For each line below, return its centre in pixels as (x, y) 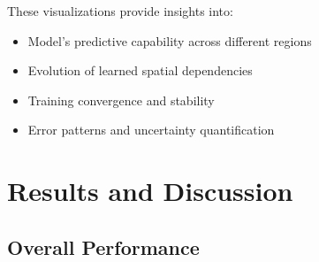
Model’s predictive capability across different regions (170, 40)
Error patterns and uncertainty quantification (151, 130)
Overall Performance (103, 247)
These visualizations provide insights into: (120, 11)
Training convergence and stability (121, 100)
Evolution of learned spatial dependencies (140, 70)
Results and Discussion (150, 191)
